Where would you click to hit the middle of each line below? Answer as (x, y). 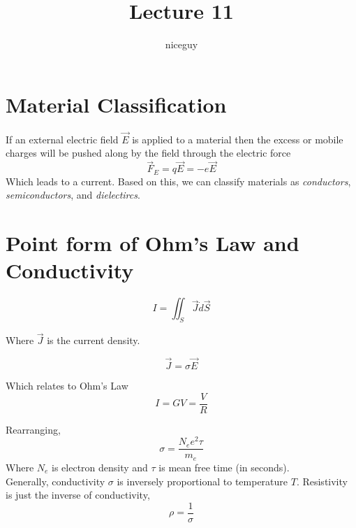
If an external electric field (62, 139)
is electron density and (100, 467)
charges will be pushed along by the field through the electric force (148, 153)
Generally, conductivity (55, 481)
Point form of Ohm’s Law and (153, 243)
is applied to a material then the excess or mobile (238, 139)
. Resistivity (322, 481)
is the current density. (94, 340)
